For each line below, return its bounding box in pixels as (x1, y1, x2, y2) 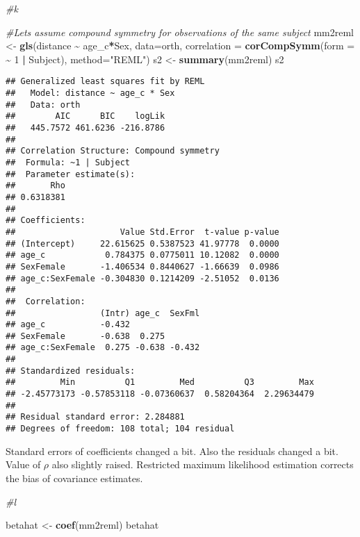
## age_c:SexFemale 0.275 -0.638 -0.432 (6, 342, 200, 353)
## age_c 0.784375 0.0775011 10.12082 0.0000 (6, 250, 279, 261)
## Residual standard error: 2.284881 (6, 412, 185, 422)
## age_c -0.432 (6, 320, 130, 330)
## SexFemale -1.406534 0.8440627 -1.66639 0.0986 (6, 261, 279, 272)
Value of (6, 457, 41, 472)
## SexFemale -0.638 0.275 (6, 331, 165, 341)
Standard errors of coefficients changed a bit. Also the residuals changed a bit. (6, 443, 338, 458)
